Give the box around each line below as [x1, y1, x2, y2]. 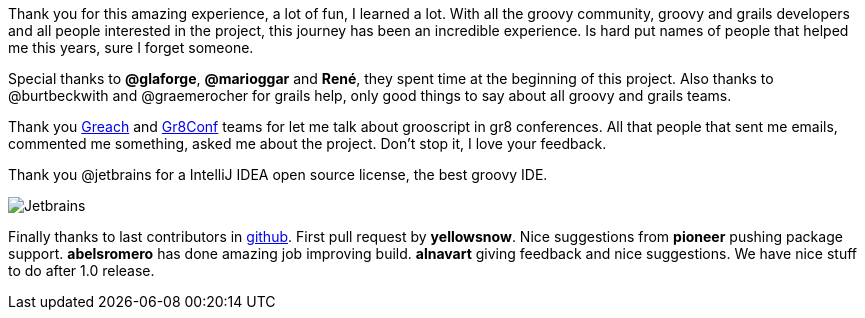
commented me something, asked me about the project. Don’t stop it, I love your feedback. [8, 135, 607, 152]
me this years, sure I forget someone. [8, 39, 254, 56]
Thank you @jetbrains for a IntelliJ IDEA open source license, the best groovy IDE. [8, 166, 548, 183]
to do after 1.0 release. [8, 262, 155, 279]
